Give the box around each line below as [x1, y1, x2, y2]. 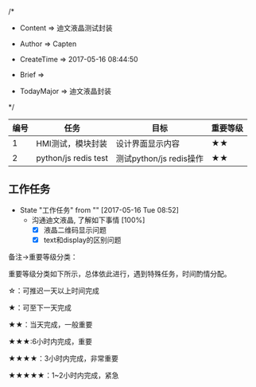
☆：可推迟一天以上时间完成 [8, 286, 99, 295]
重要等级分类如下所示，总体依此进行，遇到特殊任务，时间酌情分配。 [8, 268, 231, 278]
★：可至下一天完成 [8, 303, 72, 312]
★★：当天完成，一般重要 [8, 319, 93, 329]
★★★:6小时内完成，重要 [8, 336, 93, 346]
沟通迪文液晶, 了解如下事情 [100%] [31, 215, 145, 225]
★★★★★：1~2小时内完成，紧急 [8, 370, 119, 380]
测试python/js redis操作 [115, 153, 204, 164]
